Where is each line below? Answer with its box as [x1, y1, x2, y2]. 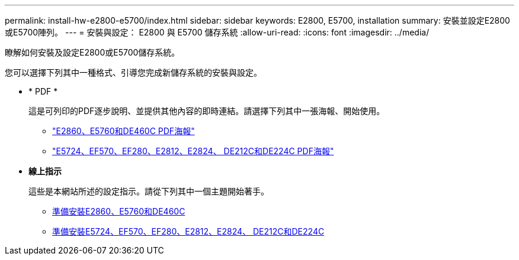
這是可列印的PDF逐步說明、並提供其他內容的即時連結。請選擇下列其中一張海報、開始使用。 [28, 106, 385, 116]
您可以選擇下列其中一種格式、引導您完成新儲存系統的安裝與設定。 [5, 67, 262, 77]
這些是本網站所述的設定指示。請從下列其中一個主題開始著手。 [28, 186, 269, 196]
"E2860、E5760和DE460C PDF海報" [52, 126, 195, 136]
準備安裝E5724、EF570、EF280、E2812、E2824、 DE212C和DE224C [52, 226, 325, 236]
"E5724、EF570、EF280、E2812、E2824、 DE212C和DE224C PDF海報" [52, 146, 334, 156]
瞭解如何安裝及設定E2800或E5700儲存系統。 [5, 47, 180, 57]
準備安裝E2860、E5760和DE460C [52, 206, 185, 216]
